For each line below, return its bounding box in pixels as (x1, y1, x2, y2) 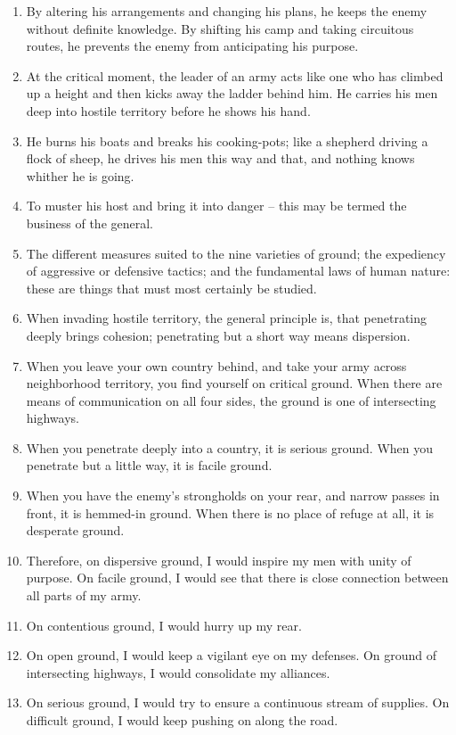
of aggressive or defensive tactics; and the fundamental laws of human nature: (26, 261, 451, 280)
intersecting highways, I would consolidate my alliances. (26, 663, 330, 681)
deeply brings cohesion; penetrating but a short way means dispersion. (26, 326, 411, 344)
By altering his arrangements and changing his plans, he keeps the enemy (26, 2, 427, 20)
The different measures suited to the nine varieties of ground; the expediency (26, 244, 446, 262)
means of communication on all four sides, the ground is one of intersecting (26, 391, 436, 409)
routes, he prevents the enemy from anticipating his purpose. (26, 37, 359, 55)
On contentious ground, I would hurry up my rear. (26, 615, 302, 634)
